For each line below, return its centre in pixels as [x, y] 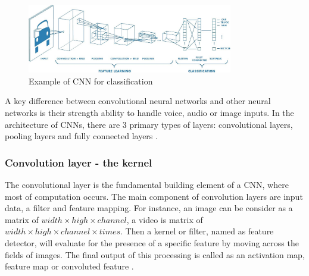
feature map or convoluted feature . [69, 266]
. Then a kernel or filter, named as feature [197, 231]
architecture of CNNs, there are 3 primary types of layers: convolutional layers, [149, 124]
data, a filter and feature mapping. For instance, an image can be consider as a [149, 208]
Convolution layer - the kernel [79, 162]
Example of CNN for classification [91, 81]
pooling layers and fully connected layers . [81, 136]
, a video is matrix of [165, 219]
